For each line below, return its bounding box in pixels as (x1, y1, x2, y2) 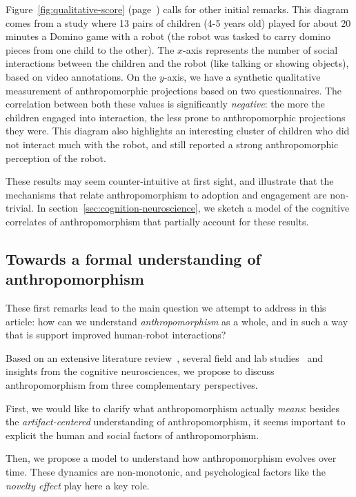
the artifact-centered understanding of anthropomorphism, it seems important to (6, 414, 346, 429)
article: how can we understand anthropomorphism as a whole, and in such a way (6, 314, 348, 328)
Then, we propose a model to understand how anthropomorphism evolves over (6, 451, 337, 465)
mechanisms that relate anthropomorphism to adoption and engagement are (6, 187, 327, 201)
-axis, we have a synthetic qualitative (164, 69, 321, 83)
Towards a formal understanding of (6, 247, 261, 269)
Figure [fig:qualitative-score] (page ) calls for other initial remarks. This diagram (6, 2, 349, 16)
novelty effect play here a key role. (6, 478, 150, 492)
